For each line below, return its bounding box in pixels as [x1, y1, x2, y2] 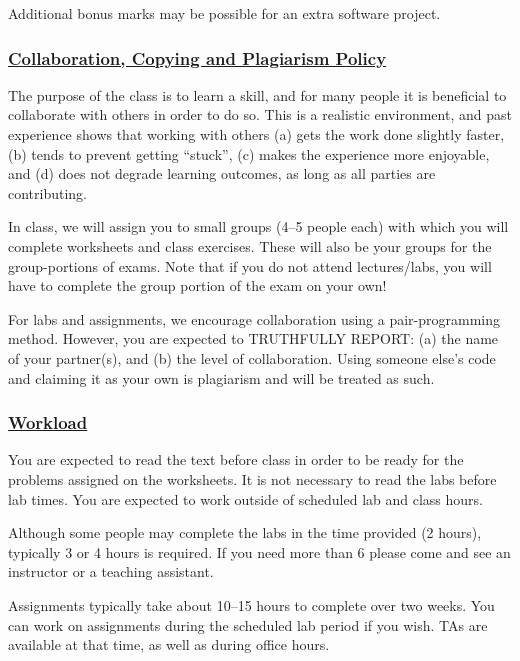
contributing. [8, 182, 88, 203]
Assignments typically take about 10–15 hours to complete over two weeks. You [8, 594, 495, 615]
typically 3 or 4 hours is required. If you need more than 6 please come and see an [8, 541, 511, 562]
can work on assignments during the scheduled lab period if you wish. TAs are [8, 614, 488, 635]
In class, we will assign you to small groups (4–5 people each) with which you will [8, 216, 509, 237]
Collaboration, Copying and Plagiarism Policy [8, 45, 387, 70]
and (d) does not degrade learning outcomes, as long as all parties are [8, 163, 436, 184]
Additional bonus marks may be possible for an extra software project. [8, 3, 441, 23]
